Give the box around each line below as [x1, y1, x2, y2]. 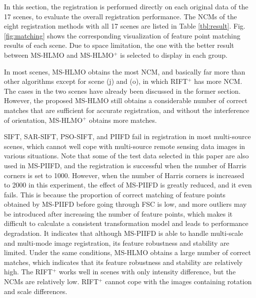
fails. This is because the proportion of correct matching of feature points [4, 189, 225, 199]
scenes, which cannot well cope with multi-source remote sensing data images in [4, 141, 245, 151]
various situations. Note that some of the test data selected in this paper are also [4, 150, 249, 161]
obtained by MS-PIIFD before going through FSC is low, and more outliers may [4, 199, 247, 209]
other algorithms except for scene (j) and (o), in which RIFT [4, 76, 188, 86]
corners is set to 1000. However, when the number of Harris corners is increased [4, 170, 244, 180]
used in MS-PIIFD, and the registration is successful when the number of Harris [4, 160, 247, 170]
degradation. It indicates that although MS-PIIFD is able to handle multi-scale [4, 228, 243, 238]
